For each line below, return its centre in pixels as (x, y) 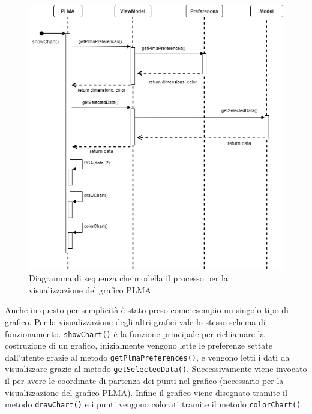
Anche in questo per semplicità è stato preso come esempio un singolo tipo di (147, 310)
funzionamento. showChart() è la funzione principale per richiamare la (135, 333)
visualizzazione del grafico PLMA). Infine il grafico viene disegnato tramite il (146, 392)
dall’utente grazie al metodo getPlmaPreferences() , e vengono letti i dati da (147, 357)
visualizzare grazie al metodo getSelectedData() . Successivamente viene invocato (156, 369)
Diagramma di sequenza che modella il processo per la (128, 278)
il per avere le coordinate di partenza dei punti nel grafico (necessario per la (144, 381)
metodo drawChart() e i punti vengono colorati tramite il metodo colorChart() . (154, 404)
